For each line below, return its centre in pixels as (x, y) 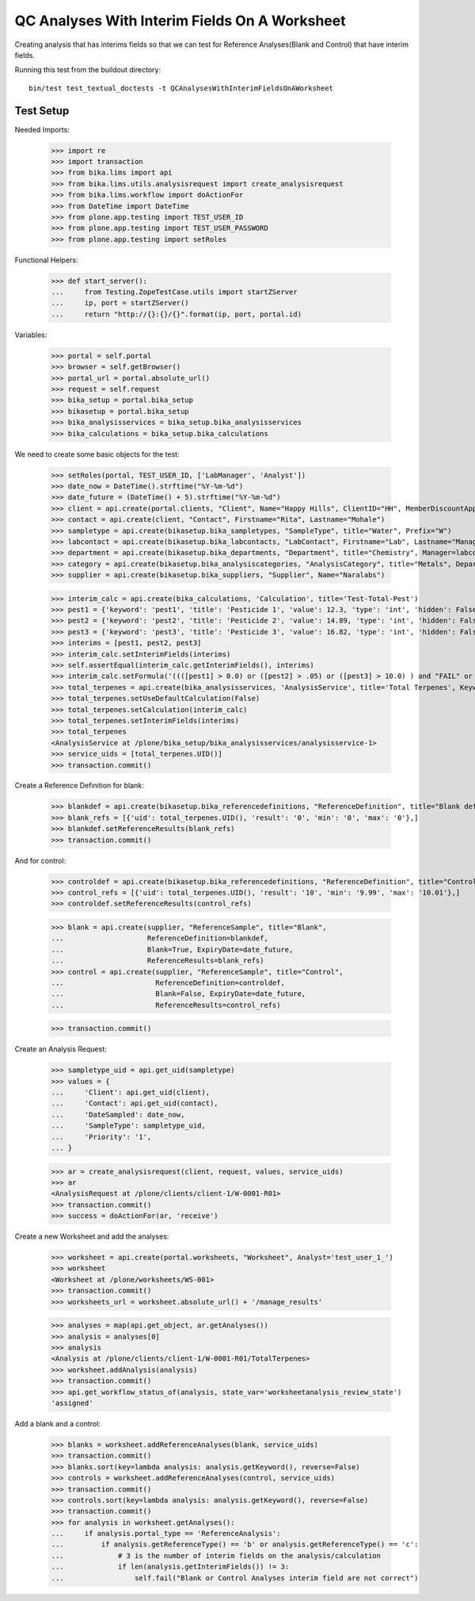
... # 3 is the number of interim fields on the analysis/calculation (216, 1555)
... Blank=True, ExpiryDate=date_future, (172, 949)
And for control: (40, 860)
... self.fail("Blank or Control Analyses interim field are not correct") (235, 1578)
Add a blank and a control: (57, 1423)
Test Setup (42, 111)
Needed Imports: (42, 129)
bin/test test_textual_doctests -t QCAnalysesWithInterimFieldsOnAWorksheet (181, 88)
